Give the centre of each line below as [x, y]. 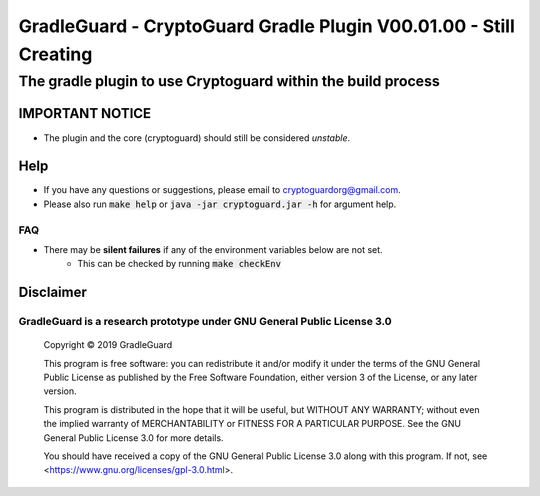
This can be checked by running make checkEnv [179, 264]
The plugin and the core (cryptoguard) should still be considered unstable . [197, 137]
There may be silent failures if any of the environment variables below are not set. [213, 249]
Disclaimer [52, 292]
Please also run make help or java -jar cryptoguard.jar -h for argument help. [220, 204]
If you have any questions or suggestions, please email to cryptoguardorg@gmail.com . [222, 190]
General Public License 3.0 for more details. [133, 437]
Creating [55, 54]
